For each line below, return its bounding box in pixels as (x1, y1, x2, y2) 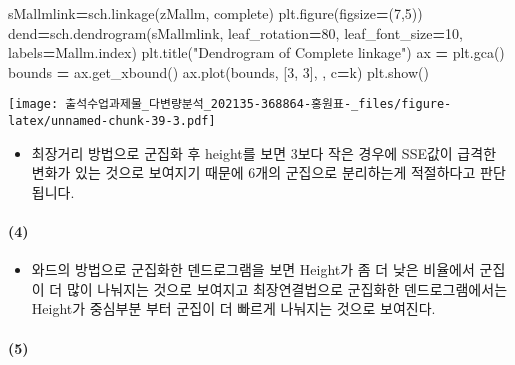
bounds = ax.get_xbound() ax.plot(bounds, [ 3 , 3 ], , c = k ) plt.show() (8, 61, 429, 82)
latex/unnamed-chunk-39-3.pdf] (8, 114, 216, 129)
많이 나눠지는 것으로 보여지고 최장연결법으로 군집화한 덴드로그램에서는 (66, 278, 508, 299)
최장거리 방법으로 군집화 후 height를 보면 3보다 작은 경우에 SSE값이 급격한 (31, 142, 497, 163)
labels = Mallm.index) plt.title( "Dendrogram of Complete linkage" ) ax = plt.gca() (8, 42, 505, 63)
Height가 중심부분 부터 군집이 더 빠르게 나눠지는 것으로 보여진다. (31, 298, 436, 319)
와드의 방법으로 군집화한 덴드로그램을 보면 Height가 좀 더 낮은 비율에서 (31, 259, 475, 280)
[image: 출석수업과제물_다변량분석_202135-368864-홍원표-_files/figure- (8, 97, 452, 112)
